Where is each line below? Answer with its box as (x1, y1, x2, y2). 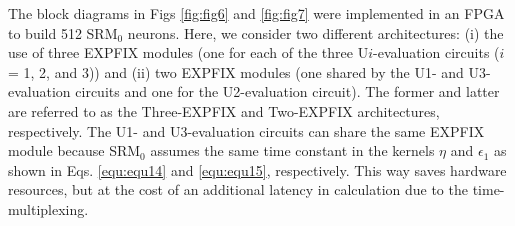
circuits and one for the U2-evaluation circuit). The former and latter (75, 81, 500, 102)
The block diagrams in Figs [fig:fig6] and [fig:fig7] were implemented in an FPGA (8, 3, 505, 23)
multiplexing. (8, 198, 89, 219)
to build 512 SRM (8, 22, 118, 43)
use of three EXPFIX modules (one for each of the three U (8, 42, 369, 63)
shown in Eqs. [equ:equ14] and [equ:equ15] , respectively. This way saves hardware (8, 159, 507, 180)
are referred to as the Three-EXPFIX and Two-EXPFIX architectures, (8, 100, 440, 121)
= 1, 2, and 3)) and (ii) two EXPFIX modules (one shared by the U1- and (8, 61, 464, 82)
